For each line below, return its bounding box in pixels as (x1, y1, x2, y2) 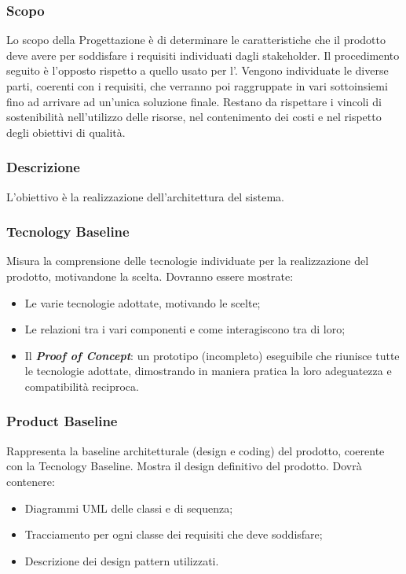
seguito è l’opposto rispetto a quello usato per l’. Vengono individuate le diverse (6, 62, 389, 79)
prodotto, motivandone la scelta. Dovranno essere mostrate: (6, 268, 294, 284)
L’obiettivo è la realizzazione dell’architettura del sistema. (6, 188, 284, 204)
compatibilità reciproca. (24, 377, 139, 394)
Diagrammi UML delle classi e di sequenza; (24, 499, 233, 516)
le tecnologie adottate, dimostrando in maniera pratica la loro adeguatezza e (24, 362, 392, 379)
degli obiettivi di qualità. (6, 123, 126, 140)
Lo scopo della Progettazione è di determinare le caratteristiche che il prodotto (6, 31, 386, 48)
